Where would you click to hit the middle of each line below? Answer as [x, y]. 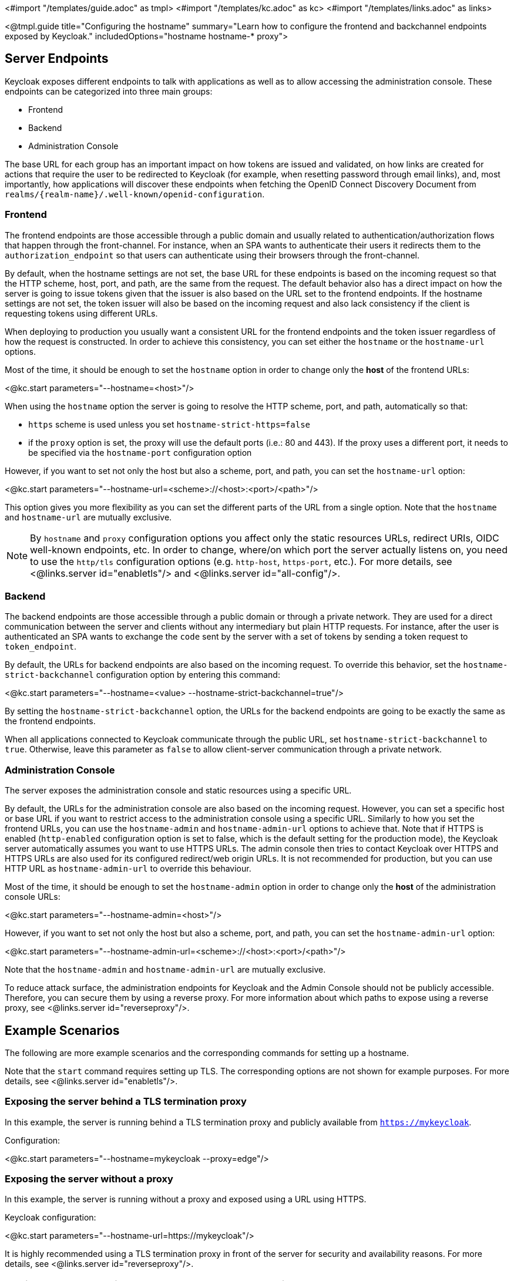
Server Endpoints [57, 59]
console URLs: [33, 897]
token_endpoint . [41, 647]
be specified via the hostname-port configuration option [140, 452]
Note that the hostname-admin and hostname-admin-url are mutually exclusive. [165, 970]
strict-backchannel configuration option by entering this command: [142, 675]
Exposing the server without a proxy [89, 1179]
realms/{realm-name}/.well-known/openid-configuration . [135, 194]
